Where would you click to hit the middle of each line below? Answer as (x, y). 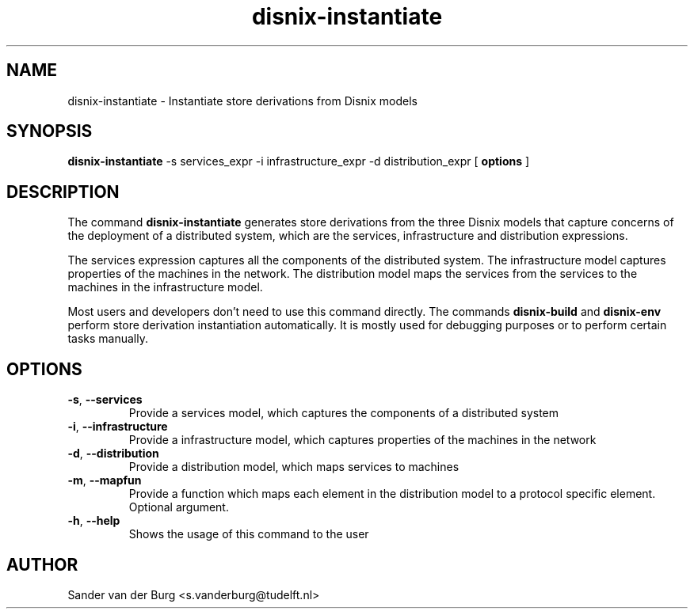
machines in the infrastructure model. (165, 287)
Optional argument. (179, 507)
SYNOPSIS (50, 131)
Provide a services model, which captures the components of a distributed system (344, 413)
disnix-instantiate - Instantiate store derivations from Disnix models (242, 101)
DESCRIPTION (63, 192)
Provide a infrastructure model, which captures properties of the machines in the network (362, 440)
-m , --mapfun (105, 480)
